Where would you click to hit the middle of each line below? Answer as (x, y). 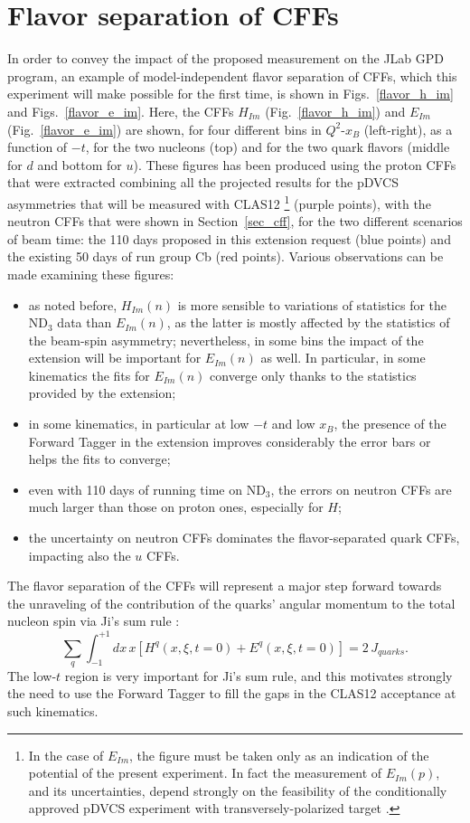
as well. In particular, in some (343, 358)
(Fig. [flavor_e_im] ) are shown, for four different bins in (164, 129)
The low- (32, 675)
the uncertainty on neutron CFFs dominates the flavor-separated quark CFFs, (244, 538)
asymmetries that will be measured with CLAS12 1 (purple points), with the (219, 202)
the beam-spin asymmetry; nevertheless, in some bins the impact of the (226, 340)
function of (38, 147)
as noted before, (73, 304)
